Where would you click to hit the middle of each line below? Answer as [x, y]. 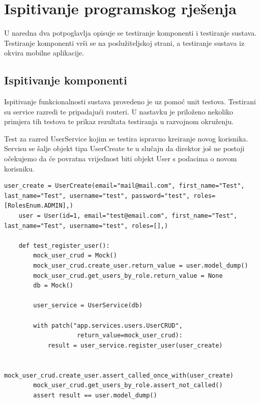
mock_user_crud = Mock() [75, 256]
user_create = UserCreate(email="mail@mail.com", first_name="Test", [124, 186]
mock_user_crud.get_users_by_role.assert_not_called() [128, 385]
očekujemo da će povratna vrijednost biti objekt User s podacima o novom [121, 159]
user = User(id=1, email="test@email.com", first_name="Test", [128, 216]
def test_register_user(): [64, 246]
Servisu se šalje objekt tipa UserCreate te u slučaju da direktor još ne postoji [124, 148]
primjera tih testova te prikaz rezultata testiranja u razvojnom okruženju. [119, 121]
